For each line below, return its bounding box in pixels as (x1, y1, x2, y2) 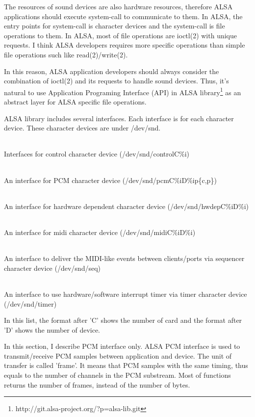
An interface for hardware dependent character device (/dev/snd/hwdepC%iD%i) (4, 201, 249, 211)
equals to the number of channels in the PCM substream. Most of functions (4, 370, 231, 380)
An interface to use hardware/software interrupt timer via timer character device (4, 288, 247, 299)
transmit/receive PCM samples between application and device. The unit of (4, 350, 232, 361)
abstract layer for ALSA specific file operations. (4, 97, 147, 106)
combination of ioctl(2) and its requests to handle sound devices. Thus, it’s (4, 76, 229, 86)
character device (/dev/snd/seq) (4, 262, 101, 273)
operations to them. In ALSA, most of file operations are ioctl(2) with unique (4, 30, 237, 40)
